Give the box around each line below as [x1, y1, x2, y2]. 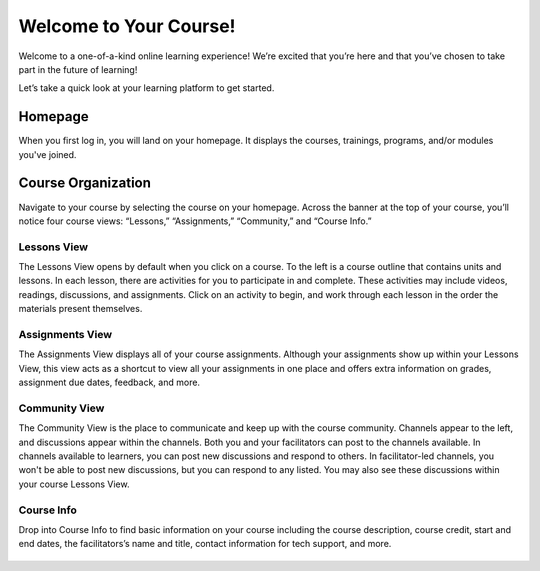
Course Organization [18, 175, 152, 192]
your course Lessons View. [18, 478, 130, 490]
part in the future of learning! [18, 63, 138, 75]
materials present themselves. [18, 303, 143, 315]
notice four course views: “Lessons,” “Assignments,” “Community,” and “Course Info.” [18, 215, 372, 227]
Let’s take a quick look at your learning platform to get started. [18, 82, 275, 94]
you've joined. [18, 148, 77, 160]
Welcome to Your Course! [18, 15, 236, 37]
